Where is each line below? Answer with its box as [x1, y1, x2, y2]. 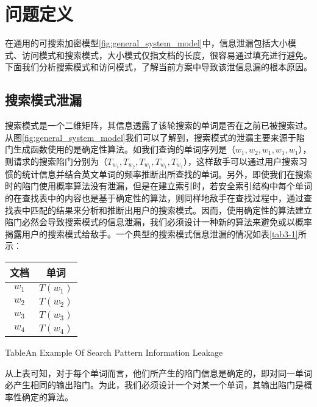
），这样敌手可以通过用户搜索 [183, 154, 299, 167]
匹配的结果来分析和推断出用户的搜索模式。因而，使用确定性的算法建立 [30, 203, 312, 216]
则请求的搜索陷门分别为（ [5, 154, 107, 167]
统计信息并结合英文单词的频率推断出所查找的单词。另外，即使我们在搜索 [21, 167, 312, 180]
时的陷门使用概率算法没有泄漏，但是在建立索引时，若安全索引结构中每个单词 [5, 179, 312, 192]
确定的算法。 [21, 390, 73, 403]
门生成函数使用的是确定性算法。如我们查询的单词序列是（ [5, 143, 235, 156]
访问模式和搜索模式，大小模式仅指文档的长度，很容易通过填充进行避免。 [21, 48, 312, 61]
